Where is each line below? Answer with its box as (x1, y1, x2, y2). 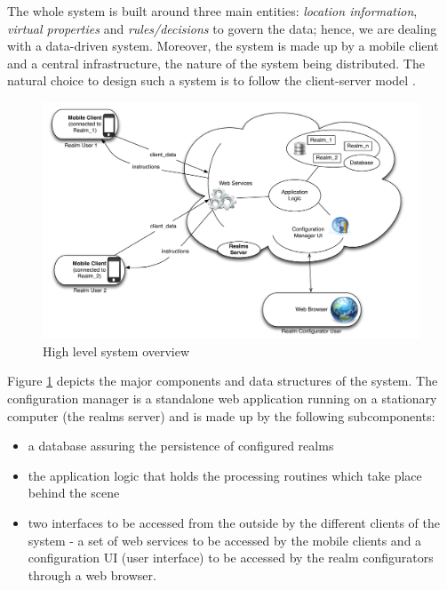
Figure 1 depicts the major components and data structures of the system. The (7, 371, 438, 390)
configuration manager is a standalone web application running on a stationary (7, 388, 437, 407)
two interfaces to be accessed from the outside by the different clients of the (28, 513, 440, 531)
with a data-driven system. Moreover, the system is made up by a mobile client (7, 36, 439, 55)
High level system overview (43, 341, 190, 360)
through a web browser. (28, 565, 156, 584)
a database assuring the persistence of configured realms (28, 436, 334, 455)
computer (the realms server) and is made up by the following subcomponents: (7, 406, 435, 425)
